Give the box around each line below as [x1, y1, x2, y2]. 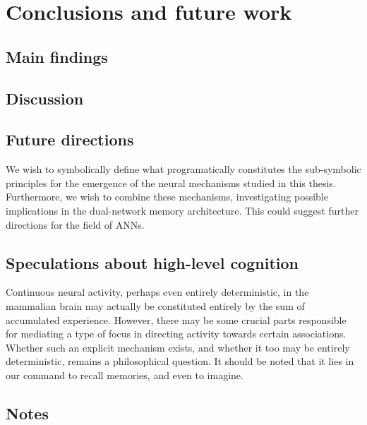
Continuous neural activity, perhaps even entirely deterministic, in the [6, 285, 309, 299]
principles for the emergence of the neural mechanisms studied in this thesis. [6, 175, 336, 190]
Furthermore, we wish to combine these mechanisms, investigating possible [6, 189, 328, 204]
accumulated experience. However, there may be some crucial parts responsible [6, 312, 347, 327]
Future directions [6, 128, 134, 150]
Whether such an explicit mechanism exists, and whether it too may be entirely [6, 340, 350, 354]
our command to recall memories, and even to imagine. [6, 367, 243, 382]
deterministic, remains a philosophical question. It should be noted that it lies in [6, 354, 354, 369]
